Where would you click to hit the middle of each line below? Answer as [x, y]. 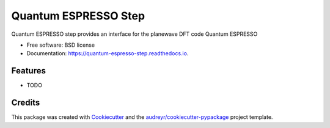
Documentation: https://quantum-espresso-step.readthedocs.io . [108, 53]
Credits [26, 103]
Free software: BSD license [61, 45]
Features [28, 71]
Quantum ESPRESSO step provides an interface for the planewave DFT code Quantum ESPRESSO [134, 34]
